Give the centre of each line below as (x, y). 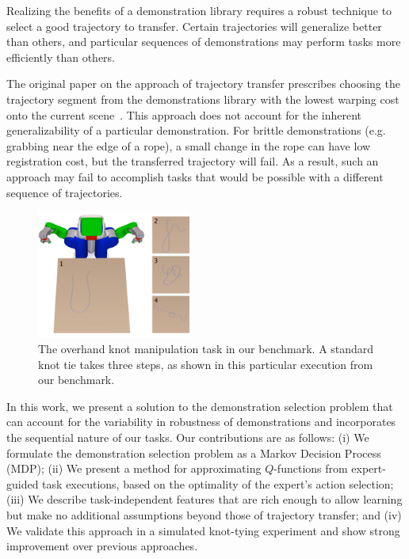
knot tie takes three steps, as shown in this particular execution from (206, 364)
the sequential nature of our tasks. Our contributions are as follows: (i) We (188, 437)
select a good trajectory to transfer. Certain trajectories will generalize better (194, 26)
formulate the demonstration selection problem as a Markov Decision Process (194, 453)
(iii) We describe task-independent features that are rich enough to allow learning (204, 499)
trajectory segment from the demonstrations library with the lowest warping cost (203, 99)
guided (23, 483)
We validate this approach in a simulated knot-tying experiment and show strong (203, 530)
